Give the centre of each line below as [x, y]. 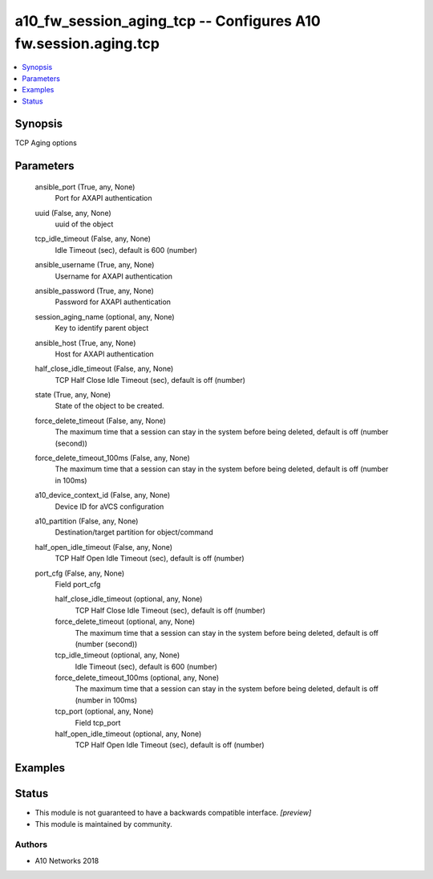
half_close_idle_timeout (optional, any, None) [129, 599]
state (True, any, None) [73, 395]
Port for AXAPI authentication [103, 198]
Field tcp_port [98, 722]
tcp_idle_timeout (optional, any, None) [117, 655]
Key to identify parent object [102, 328]
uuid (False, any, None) [73, 213]
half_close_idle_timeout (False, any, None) [104, 368]
